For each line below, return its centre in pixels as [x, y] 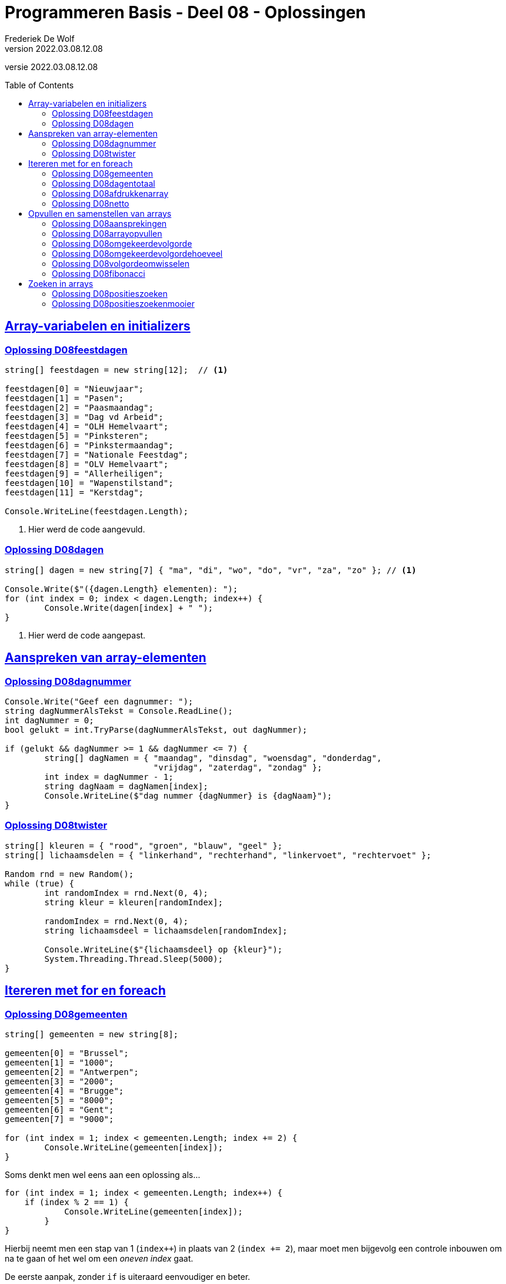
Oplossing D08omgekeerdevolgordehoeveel [137, 253]
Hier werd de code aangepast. [87, 635]
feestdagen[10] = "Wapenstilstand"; [89, 483]
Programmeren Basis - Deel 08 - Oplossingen [185, 12]
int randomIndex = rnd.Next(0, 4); [126, 893]
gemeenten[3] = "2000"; [59, 1081]
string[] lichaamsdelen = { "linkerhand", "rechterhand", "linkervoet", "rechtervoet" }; [218, 855]
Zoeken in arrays [61, 283]
